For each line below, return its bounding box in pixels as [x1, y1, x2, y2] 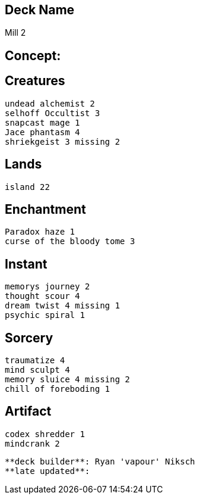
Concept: [5, 48, 61, 63]
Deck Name [5, 2, 75, 17]
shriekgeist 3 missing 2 [5, 136, 120, 146]
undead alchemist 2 [5, 98, 95, 108]
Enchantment [5, 201, 86, 217]
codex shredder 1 [5, 429, 85, 439]
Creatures [5, 73, 65, 89]
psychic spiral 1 [5, 310, 85, 320]
